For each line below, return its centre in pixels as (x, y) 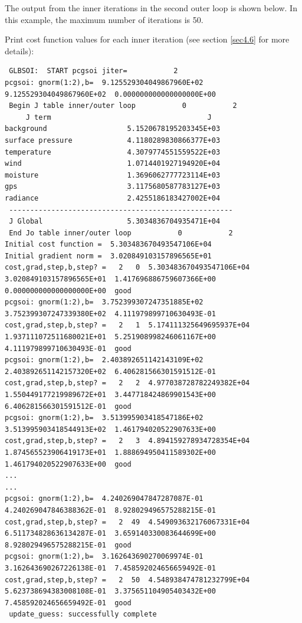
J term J (119, 117)
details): (19, 50)
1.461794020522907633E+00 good (68, 464)
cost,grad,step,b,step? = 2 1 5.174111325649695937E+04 (127, 325)
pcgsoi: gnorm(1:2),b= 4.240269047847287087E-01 (104, 499)
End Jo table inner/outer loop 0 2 (121, 233)
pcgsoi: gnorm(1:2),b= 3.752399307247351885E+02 (104, 302)
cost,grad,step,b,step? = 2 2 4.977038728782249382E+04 (127, 383)
